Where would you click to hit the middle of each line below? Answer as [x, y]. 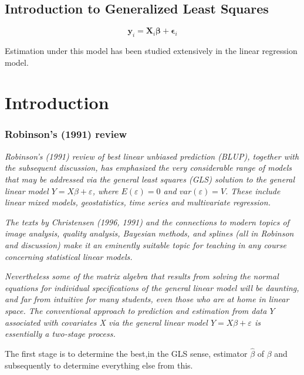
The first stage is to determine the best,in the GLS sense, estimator [126, 353]
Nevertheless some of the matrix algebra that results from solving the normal [142, 276]
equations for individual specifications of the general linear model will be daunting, [152, 287]
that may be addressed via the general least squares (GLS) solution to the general [150, 179]
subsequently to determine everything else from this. [99, 365]
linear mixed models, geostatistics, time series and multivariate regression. [138, 202]
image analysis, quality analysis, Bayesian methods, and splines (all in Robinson [149, 233]
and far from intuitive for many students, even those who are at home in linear [147, 299]
